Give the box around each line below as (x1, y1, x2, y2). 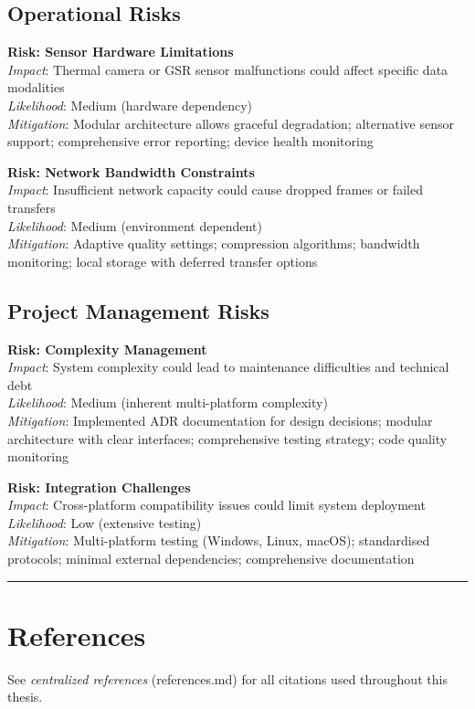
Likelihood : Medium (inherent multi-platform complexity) (7, 393, 328, 412)
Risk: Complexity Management (7, 339, 207, 358)
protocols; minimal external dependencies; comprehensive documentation (7, 549, 415, 568)
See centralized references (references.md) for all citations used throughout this (7, 669, 448, 688)
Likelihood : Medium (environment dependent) (7, 216, 262, 235)
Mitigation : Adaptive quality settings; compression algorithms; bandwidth (7, 234, 420, 253)
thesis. (7, 687, 43, 706)
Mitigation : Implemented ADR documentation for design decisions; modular (7, 410, 433, 429)
